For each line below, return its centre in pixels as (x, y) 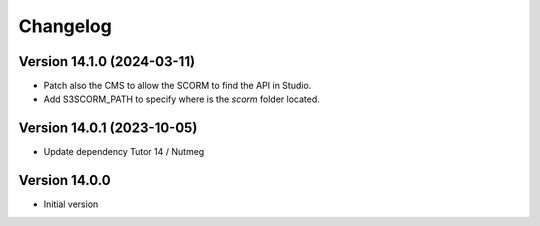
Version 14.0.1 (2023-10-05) (108, 128)
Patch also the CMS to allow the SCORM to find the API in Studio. (177, 86)
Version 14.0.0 (64, 180)
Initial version (71, 204)
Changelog (65, 26)
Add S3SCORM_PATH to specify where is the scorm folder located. (181, 99)
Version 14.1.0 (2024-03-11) (106, 61)
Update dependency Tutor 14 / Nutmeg (124, 152)
